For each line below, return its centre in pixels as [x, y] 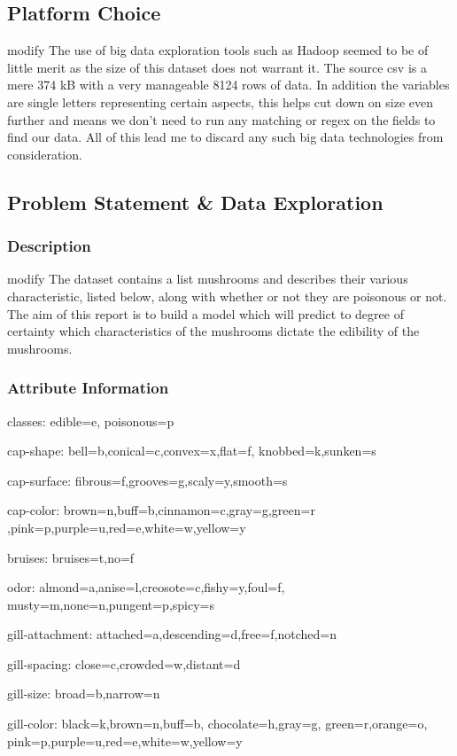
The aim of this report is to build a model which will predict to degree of [205, 313]
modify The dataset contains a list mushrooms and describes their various [208, 279]
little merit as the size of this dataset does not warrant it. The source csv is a [217, 67]
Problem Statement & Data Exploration [195, 202]
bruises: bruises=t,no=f [71, 557]
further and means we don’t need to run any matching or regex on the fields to [221, 119]
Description [49, 246]
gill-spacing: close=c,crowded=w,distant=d [124, 663]
